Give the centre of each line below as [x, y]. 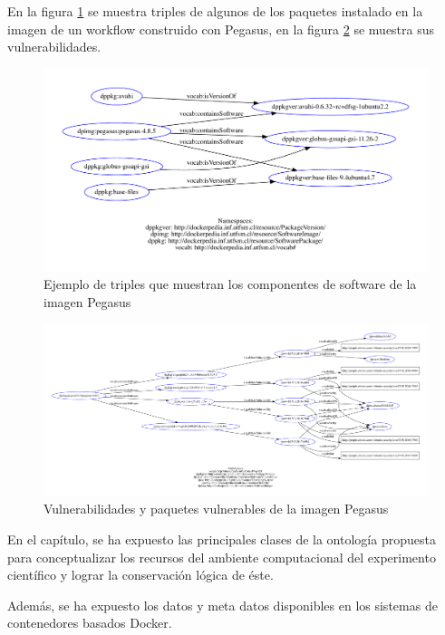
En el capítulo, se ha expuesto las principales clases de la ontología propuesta [222, 539]
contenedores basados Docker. [90, 623]
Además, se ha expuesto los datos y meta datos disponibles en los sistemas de [222, 605]
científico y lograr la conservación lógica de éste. [140, 575]
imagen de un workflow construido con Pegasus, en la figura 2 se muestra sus [221, 29]
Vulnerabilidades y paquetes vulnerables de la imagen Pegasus [216, 509]
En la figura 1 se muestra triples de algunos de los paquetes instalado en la [215, 11]
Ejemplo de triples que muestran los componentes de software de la [230, 284]
